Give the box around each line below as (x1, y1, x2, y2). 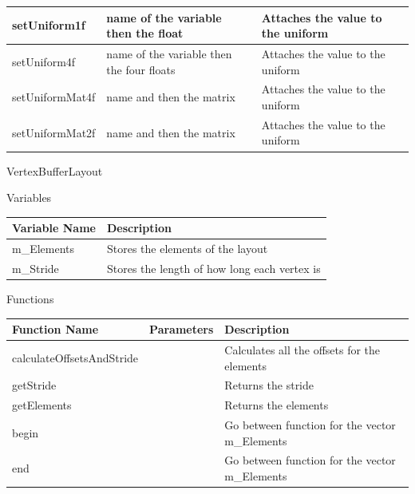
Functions (6, 290, 54, 306)
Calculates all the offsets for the (224, 341, 381, 358)
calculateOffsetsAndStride (12, 349, 139, 366)
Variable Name (12, 219, 96, 236)
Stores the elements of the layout (106, 240, 268, 257)
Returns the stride (224, 377, 314, 393)
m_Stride (12, 259, 59, 276)
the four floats (106, 61, 176, 77)
